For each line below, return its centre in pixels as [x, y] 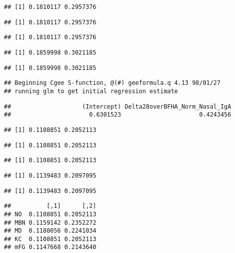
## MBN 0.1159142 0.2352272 [50, 222]
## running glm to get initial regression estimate [91, 91]
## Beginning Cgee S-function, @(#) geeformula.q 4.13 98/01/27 [112, 83]
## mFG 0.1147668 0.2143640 [50, 247]
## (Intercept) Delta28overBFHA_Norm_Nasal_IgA [118, 106]
